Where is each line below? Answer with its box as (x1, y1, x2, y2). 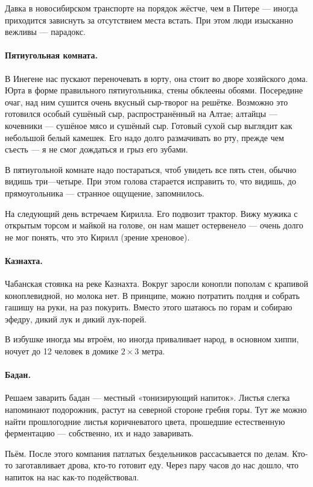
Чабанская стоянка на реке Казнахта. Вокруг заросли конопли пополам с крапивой (5, 277, 309, 290)
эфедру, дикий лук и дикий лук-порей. (5, 312, 147, 325)
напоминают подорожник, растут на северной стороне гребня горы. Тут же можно (5, 403, 307, 416)
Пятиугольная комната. (5, 49, 98, 61)
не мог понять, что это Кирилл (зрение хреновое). (5, 230, 190, 243)
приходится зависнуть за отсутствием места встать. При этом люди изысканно (5, 13, 293, 26)
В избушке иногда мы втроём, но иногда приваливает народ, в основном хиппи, (5, 333, 299, 345)
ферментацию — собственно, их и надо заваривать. (5, 427, 194, 439)
